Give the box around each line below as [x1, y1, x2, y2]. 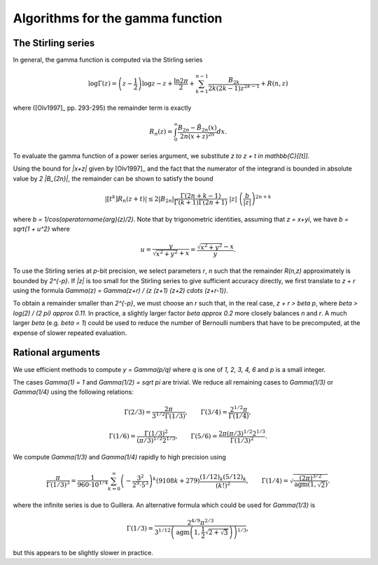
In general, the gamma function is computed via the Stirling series [13, 56, 203, 64]
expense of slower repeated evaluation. [13, 329, 127, 337]
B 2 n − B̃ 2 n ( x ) [177, 124, 217, 134]
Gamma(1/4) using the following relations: [13, 388, 134, 396]
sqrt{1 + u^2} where [13, 224, 70, 234]
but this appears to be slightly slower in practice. [13, 548, 153, 557]
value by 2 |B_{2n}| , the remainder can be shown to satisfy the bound [13, 174, 213, 183]
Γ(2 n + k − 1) [180, 192, 221, 199]
